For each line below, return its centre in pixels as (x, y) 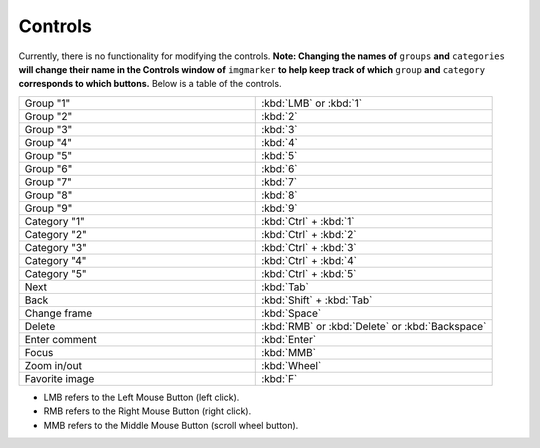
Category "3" (55, 247)
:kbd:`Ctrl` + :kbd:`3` (309, 247)
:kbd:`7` (279, 182)
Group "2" (48, 116)
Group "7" (48, 182)
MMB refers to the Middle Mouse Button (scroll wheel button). (171, 425)
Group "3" (48, 129)
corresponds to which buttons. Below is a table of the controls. (150, 84)
